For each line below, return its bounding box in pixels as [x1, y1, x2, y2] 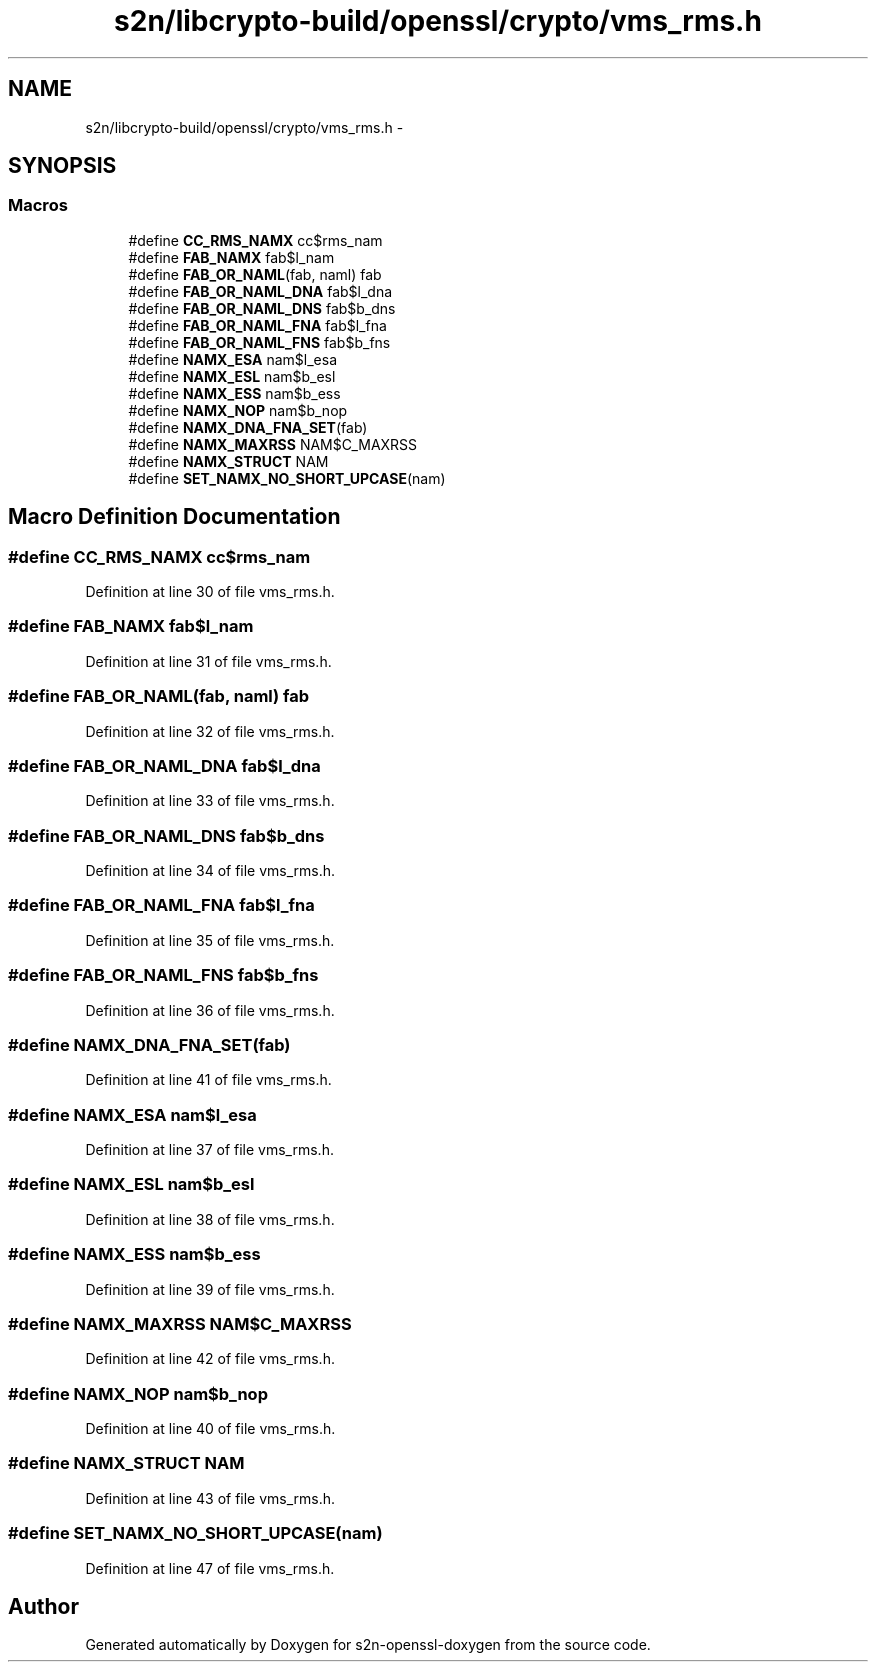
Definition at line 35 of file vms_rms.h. [85, 931, 335, 949]
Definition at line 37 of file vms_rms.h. [85, 1141, 334, 1159]
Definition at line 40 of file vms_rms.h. [85, 1420, 336, 1438]
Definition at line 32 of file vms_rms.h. [85, 722, 335, 740]
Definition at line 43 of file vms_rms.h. [85, 1489, 336, 1507]
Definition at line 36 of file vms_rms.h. [85, 1001, 335, 1019]
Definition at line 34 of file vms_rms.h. [85, 862, 336, 880]
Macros [8, 195, 68, 216]
